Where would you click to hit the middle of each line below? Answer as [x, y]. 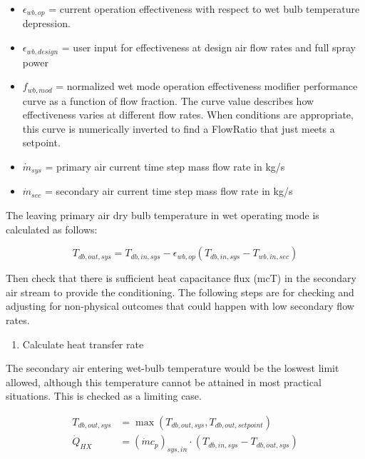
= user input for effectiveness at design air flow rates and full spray [209, 47]
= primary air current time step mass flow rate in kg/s [165, 166]
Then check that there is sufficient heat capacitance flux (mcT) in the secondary [181, 278]
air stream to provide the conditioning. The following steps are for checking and [180, 292]
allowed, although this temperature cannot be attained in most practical [164, 382]
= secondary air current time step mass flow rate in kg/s [169, 191]
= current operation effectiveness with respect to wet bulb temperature [204, 9]
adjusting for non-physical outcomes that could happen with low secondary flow [180, 306]
